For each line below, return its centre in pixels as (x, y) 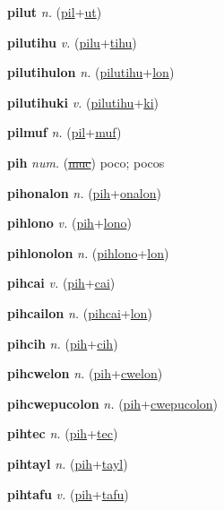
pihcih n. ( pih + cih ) (63, 343)
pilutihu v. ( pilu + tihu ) (72, 42)
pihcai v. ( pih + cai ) (61, 283)
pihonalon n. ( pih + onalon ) (84, 192)
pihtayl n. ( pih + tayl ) (68, 463)
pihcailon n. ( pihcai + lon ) (80, 312)
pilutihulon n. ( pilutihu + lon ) (91, 72)
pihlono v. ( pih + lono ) (69, 223)
